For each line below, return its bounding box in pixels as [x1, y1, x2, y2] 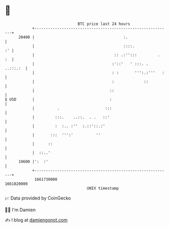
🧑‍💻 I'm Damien [5, 207, 36, 213]
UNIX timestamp [87, 185, 119, 191]
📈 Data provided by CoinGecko [5, 195, 71, 201]
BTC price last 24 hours [77, 21, 130, 26]
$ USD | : [5, 96, 112, 102]
